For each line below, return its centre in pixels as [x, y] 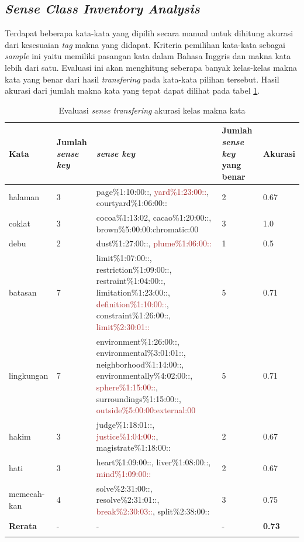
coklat [20, 223]
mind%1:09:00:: [124, 473]
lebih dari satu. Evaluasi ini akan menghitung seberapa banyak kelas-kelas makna [151, 67]
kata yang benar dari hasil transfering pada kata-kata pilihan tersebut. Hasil [142, 79]
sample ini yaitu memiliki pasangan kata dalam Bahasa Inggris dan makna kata [148, 56]
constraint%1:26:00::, [134, 315]
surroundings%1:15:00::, [139, 398]
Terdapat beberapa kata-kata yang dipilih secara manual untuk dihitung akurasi [149, 33]
